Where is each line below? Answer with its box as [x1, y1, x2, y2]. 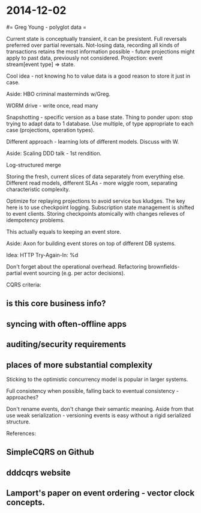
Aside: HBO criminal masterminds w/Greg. [6, 90, 111, 97]
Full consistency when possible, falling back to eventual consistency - [6, 387, 179, 394]
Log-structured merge [6, 161, 61, 168]
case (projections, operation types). [6, 126, 95, 133]
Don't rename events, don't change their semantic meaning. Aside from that [6, 405, 194, 412]
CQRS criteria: [6, 281, 41, 288]
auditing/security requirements [6, 339, 127, 350]
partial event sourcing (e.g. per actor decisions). [6, 269, 125, 276]
